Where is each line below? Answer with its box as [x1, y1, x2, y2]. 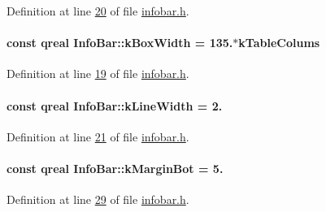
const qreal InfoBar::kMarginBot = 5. [7, 159, 224, 176]
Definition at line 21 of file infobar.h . [7, 128, 189, 145]
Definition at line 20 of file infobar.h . [7, 2, 189, 19]
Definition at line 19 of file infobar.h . [7, 65, 189, 82]
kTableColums [238, 34, 320, 51]
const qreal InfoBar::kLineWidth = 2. [7, 97, 223, 114]
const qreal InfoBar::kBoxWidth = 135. [7, 34, 233, 51]
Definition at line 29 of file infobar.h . [7, 191, 189, 208]
